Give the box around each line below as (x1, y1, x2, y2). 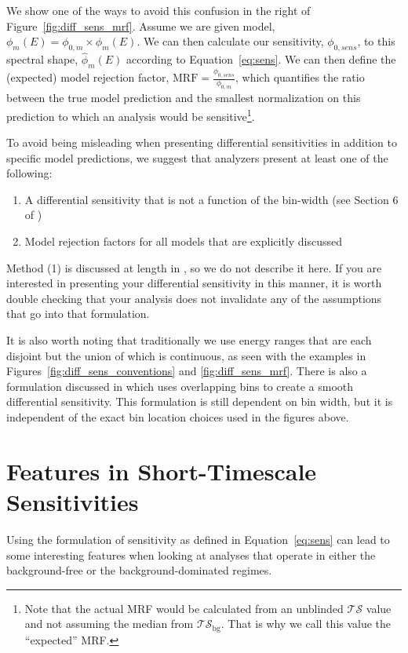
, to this (357, 33, 395, 49)
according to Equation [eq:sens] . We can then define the (126, 51, 396, 67)
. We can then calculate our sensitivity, (137, 33, 324, 49)
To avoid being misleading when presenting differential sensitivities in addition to (6, 134, 397, 151)
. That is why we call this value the (220, 615, 392, 632)
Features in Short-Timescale (6, 454, 317, 487)
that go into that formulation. (6, 305, 150, 322)
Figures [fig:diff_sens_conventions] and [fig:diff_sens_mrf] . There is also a (6, 363, 367, 379)
